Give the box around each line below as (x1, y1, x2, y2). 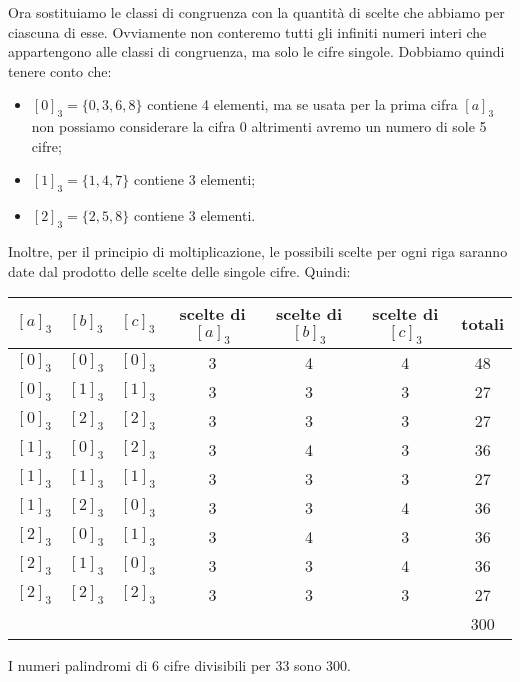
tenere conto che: (8, 60, 112, 81)
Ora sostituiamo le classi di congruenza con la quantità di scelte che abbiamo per (8, 2, 505, 22)
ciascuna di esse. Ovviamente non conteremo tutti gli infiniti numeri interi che (8, 21, 487, 42)
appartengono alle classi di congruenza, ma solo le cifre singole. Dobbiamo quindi (8, 41, 505, 62)
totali (461, 311, 504, 335)
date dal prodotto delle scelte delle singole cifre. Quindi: (8, 260, 351, 281)
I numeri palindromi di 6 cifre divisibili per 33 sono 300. (8, 655, 351, 676)
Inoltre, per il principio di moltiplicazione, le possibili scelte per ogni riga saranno (8, 240, 508, 261)
